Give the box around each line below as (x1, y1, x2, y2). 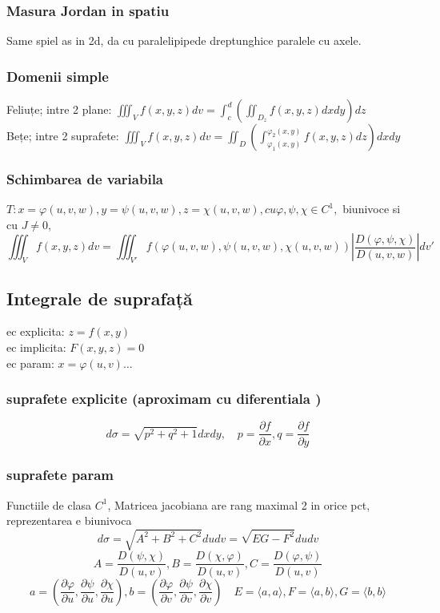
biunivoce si (342, 200, 401, 217)
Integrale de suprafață (6, 285, 193, 310)
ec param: (6, 354, 54, 371)
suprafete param (6, 465, 114, 485)
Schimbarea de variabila (6, 168, 164, 188)
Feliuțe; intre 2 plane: (6, 101, 112, 118)
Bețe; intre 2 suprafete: (6, 127, 119, 144)
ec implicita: (6, 339, 66, 356)
